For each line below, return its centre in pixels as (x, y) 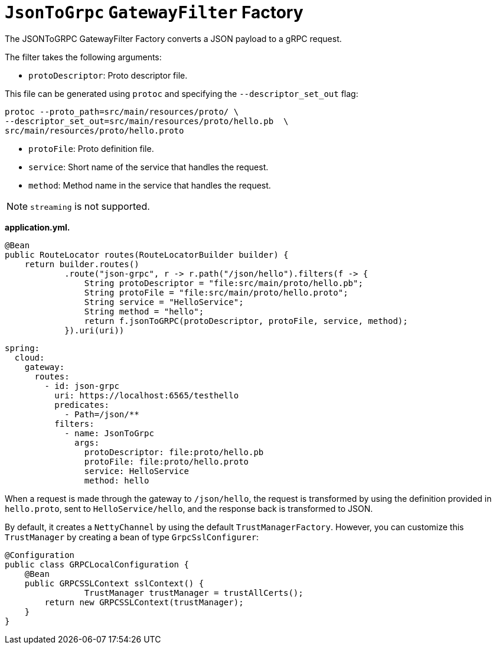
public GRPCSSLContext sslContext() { (114, 583)
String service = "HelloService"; (164, 302)
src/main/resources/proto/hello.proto (94, 130)
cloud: (30, 357)
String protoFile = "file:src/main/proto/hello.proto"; (216, 292)
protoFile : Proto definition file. (91, 148)
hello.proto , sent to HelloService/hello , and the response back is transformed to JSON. (189, 508)
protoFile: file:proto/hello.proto (167, 461)
